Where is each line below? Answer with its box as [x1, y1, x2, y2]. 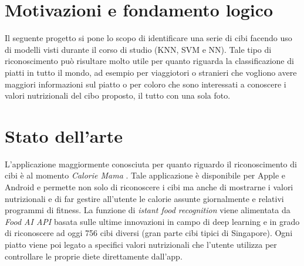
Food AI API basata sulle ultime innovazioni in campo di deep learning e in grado [5, 215, 300, 227]
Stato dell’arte [5, 123, 123, 147]
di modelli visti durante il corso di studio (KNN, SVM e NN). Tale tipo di [5, 43, 272, 55]
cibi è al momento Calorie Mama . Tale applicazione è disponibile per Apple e [5, 169, 286, 181]
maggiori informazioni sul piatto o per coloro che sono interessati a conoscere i [5, 78, 286, 90]
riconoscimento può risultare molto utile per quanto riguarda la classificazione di [5, 55, 294, 67]
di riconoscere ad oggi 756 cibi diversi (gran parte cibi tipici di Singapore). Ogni [5, 227, 293, 239]
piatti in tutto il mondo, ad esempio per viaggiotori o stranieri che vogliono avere [5, 66, 297, 78]
